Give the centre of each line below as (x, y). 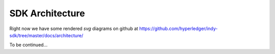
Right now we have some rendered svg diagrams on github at (74, 29)
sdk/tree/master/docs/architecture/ (46, 35)
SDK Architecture (47, 13)
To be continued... (29, 45)
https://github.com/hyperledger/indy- (178, 29)
